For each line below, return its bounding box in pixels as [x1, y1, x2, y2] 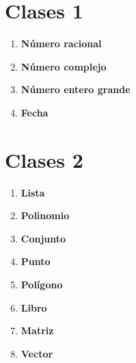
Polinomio [21, 208, 70, 223]
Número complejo [21, 59, 107, 73]
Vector [21, 346, 53, 360]
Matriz [21, 323, 54, 338]
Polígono [21, 277, 63, 291]
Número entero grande [21, 82, 131, 97]
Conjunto [21, 231, 66, 245]
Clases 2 [5, 145, 83, 173]
